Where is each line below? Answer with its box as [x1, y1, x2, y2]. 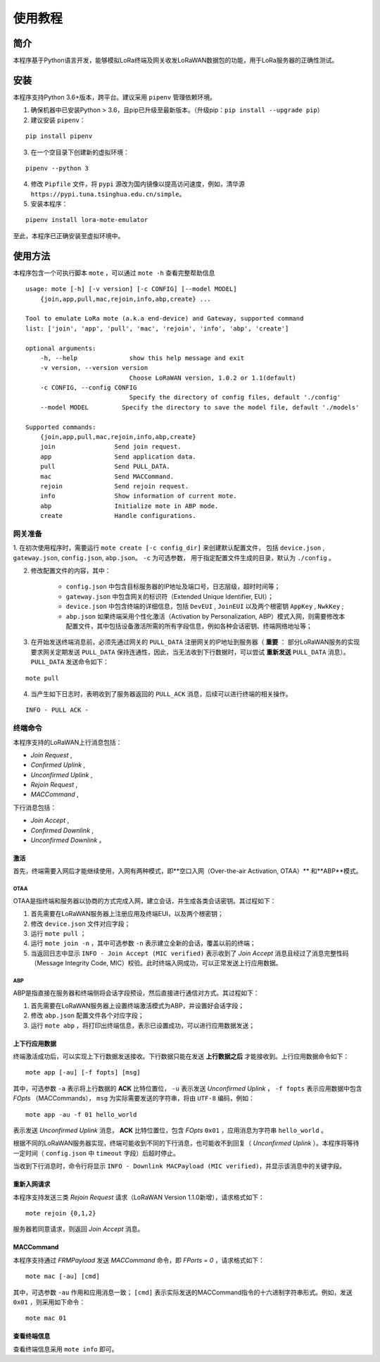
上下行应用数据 [13, 1039, 56, 1048]
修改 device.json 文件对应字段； [30, 920, 131, 928]
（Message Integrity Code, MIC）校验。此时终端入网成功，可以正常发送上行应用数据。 [30, 959, 282, 967]
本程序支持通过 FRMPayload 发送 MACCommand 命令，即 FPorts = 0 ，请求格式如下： [13, 1256, 265, 1264]
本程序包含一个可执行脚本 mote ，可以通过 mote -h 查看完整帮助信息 [13, 268, 215, 277]
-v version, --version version [39, 364, 148, 372]
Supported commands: [25, 423, 96, 431]
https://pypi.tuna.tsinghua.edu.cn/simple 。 [30, 190, 186, 198]
